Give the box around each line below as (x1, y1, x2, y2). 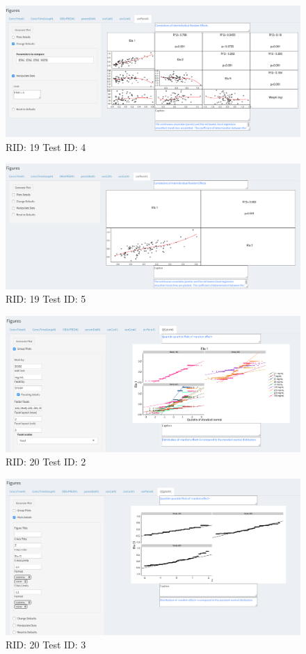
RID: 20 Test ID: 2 (6, 454, 86, 469)
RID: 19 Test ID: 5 (6, 292, 86, 306)
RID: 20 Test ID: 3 (6, 637, 86, 652)
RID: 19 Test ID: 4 (6, 139, 86, 154)
